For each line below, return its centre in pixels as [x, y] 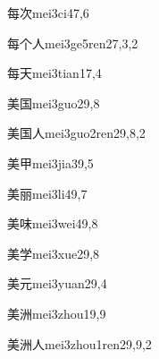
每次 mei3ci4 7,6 [48, 13]
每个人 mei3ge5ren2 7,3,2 [73, 43]
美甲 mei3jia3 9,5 [50, 162]
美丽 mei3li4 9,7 [47, 193]
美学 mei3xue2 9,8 [54, 253]
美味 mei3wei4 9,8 [53, 223]
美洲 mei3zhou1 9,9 [57, 313]
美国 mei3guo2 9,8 [54, 103]
